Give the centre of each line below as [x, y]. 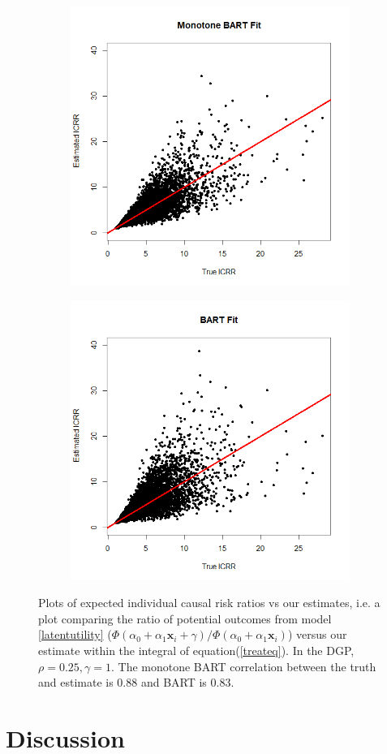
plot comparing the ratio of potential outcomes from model [185, 618]
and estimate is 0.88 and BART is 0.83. [136, 682]
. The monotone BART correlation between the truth [243, 666]
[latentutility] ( [75, 634]
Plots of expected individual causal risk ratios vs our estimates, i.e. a [209, 603]
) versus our [317, 634]
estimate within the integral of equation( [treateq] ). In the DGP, [196, 650]
